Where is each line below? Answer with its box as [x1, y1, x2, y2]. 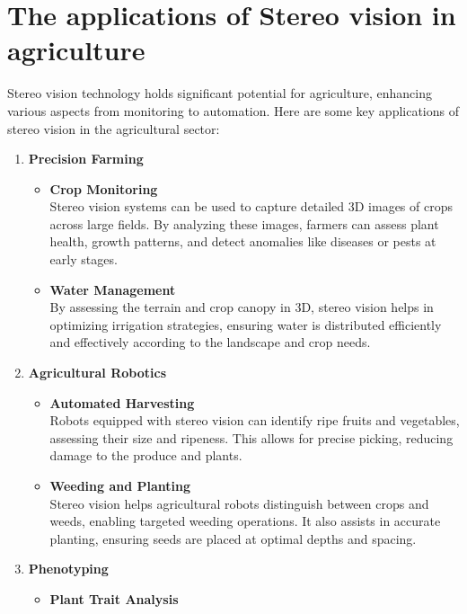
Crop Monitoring [49, 179, 158, 198]
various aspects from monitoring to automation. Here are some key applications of [7, 101, 460, 120]
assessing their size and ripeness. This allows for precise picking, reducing [49, 428, 454, 447]
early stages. [49, 250, 118, 269]
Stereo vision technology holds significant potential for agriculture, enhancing [7, 84, 432, 102]
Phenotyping [28, 559, 109, 578]
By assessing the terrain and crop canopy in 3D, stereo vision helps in [49, 298, 434, 316]
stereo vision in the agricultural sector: [7, 119, 220, 138]
